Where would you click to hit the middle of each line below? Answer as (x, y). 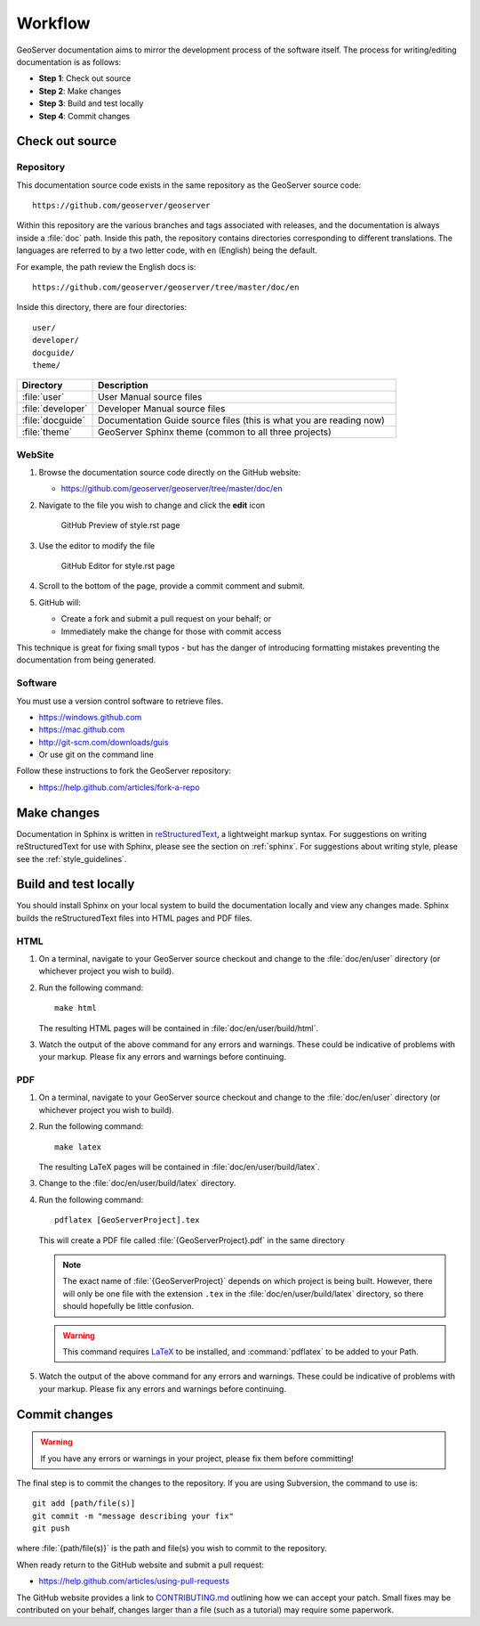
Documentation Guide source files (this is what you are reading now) (242, 420)
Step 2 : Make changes (80, 91)
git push (51, 1528)
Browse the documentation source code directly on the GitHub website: (170, 473)
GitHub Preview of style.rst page (120, 525)
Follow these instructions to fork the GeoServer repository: (124, 771)
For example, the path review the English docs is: (106, 266)
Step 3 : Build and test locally (91, 103)
